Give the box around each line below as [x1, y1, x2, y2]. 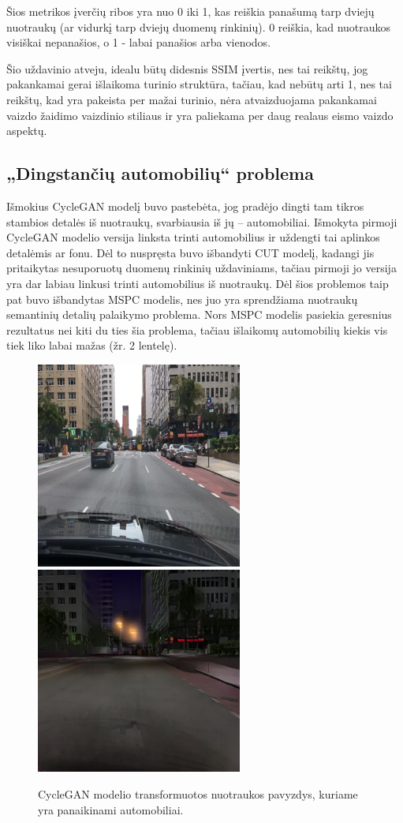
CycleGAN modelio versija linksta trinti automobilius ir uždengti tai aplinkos [6, 229, 380, 245]
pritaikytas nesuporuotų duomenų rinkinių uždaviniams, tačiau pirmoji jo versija [6, 260, 397, 276]
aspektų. [6, 122, 47, 139]
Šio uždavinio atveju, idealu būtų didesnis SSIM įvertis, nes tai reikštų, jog [6, 60, 368, 77]
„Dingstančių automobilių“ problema [6, 161, 314, 185]
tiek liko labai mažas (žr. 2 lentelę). [6, 337, 177, 354]
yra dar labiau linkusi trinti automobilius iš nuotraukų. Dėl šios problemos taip [6, 275, 389, 291]
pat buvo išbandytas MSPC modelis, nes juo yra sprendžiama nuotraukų [6, 290, 358, 307]
